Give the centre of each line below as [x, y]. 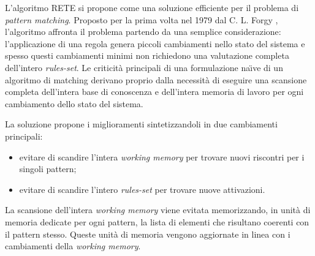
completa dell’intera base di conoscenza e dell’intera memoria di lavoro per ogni [154, 92]
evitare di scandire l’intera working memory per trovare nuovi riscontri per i [162, 156]
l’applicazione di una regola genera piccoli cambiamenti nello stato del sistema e [155, 43]
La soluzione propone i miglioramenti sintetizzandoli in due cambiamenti [141, 124]
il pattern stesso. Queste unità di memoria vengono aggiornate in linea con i [148, 234]
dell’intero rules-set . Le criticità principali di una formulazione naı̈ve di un [144, 67]
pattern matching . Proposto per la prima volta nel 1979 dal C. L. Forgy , [142, 19]
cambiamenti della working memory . [73, 246]
